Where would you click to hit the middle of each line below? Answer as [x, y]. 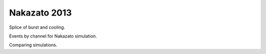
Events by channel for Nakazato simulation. [53, 36]
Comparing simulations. [33, 45]
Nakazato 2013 [40, 13]
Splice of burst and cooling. [37, 27]
